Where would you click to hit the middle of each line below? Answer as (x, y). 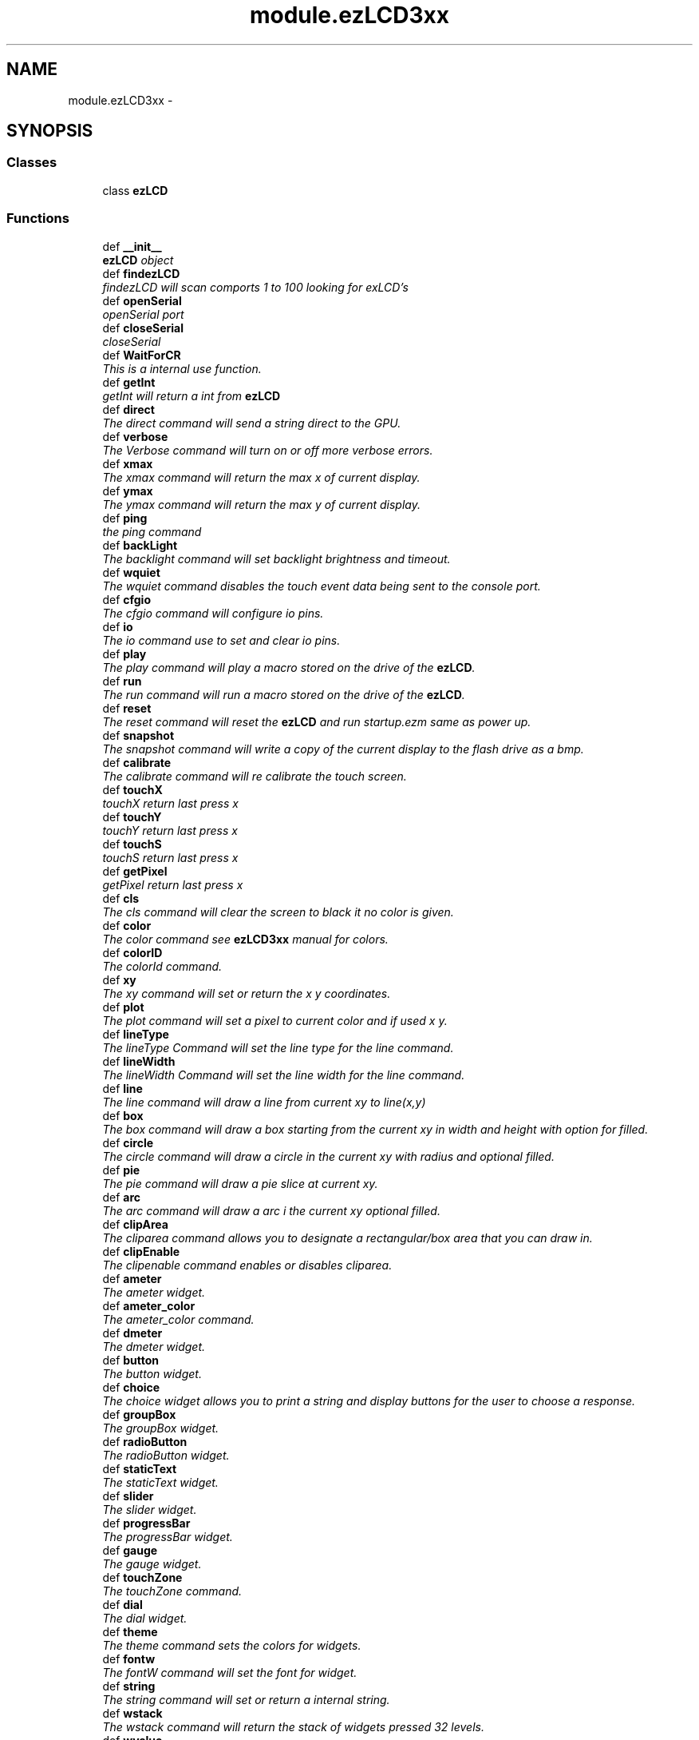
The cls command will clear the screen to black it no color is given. (278, 912)
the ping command (152, 531)
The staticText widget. (160, 1482)
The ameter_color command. (178, 1319)
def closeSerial (143, 328)
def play (124, 653)
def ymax (128, 491)
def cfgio (126, 599)
